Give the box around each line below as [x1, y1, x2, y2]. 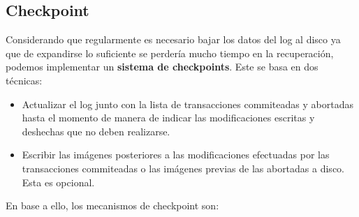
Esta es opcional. [22, 174, 95, 189]
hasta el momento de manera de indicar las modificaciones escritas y [22, 110, 315, 125]
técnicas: [6, 73, 43, 87]
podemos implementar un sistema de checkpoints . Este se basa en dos [6, 59, 318, 74]
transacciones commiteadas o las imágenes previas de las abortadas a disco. [22, 160, 344, 175]
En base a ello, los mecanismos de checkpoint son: [6, 198, 219, 213]
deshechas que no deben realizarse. [22, 124, 170, 138]
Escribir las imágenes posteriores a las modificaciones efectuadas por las [22, 147, 330, 162]
